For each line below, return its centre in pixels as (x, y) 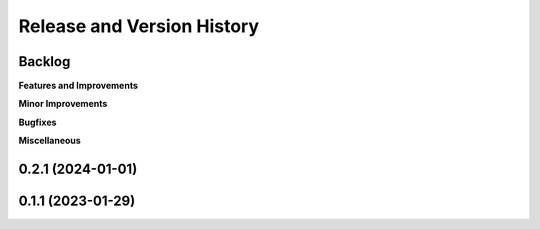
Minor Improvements (63, 104)
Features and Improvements (78, 86)
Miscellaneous (50, 141)
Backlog (44, 61)
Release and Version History (139, 26)
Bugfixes (37, 122)
